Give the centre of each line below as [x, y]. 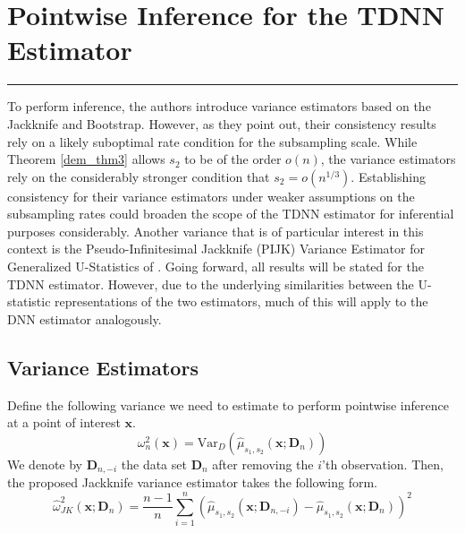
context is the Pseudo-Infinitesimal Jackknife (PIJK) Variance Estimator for [216, 249]
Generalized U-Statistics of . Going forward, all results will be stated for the [216, 266]
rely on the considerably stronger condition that [139, 176]
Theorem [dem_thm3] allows [86, 159]
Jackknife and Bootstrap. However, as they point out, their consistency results [222, 123]
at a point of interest [64, 422]
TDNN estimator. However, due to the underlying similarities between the [211, 284]
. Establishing [388, 176]
